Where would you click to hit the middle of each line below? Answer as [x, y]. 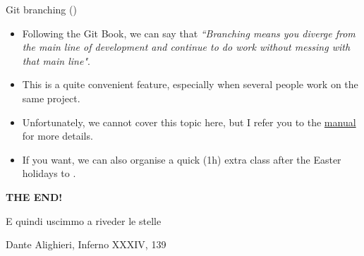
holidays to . [49, 173]
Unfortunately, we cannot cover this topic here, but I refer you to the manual [189, 122]
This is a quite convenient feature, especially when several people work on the [190, 84]
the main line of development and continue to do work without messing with [186, 47]
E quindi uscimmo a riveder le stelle [84, 220]
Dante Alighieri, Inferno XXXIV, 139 [86, 244]
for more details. [57, 136]
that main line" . [56, 60]
